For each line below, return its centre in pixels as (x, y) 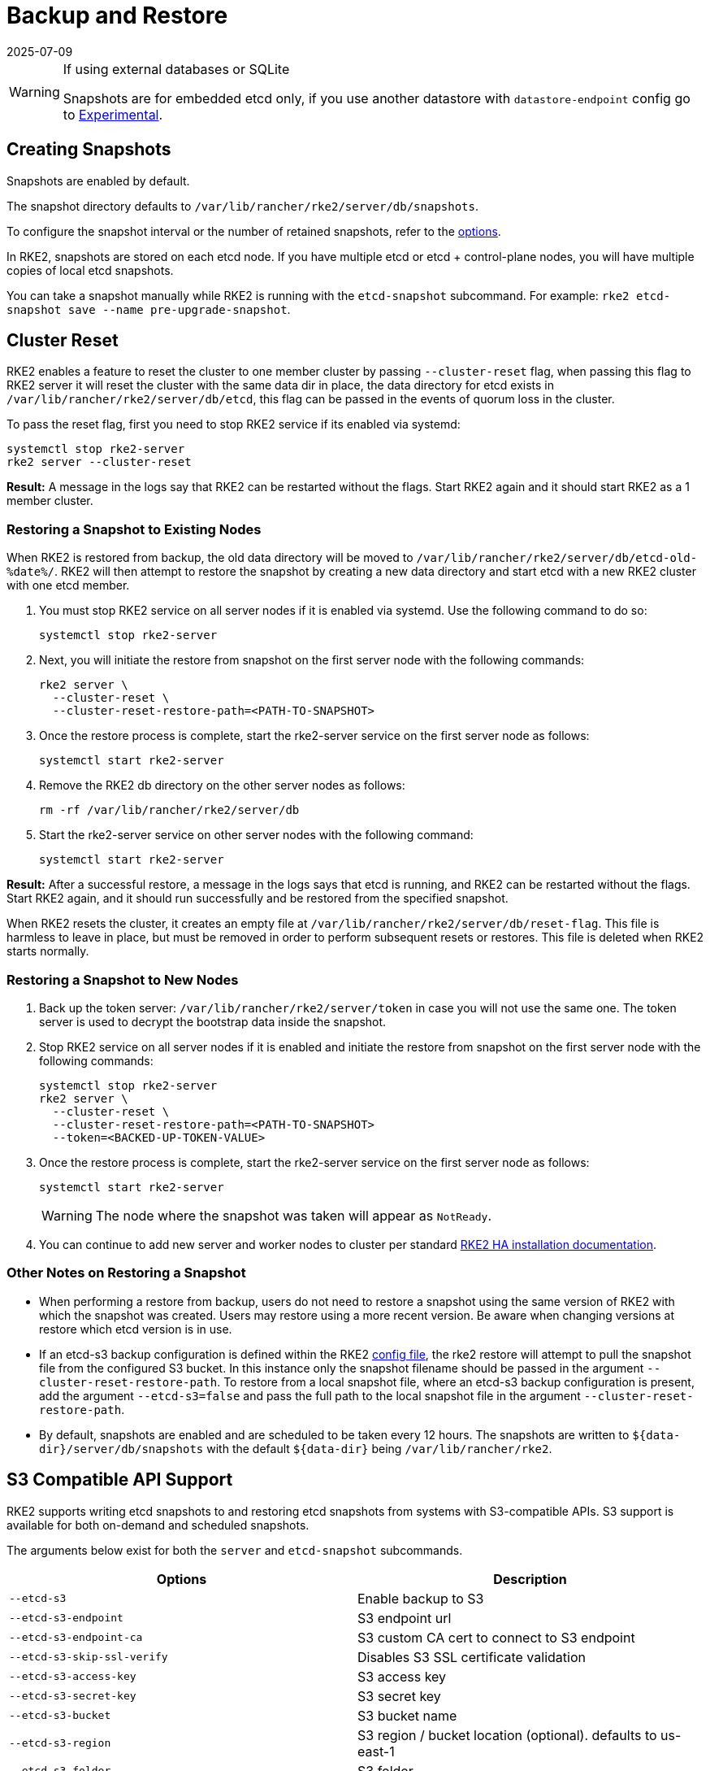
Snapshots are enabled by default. (98, 181)
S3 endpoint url (405, 1618)
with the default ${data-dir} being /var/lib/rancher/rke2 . (379, 1448)
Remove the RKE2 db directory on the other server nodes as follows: (222, 785)
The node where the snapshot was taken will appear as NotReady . (293, 1215)
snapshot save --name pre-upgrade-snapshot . (149, 309)
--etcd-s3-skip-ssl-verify (89, 1657)
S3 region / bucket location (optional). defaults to (507, 1735)
